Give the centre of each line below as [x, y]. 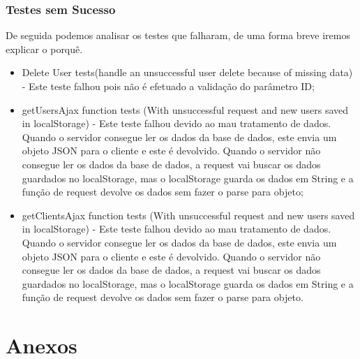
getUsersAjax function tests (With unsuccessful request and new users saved [185, 109]
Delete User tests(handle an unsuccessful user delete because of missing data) [187, 72]
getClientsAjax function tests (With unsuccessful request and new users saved [188, 215]
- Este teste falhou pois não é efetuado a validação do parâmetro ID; [168, 86]
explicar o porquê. [44, 49]
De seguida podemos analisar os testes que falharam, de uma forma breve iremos [178, 35]
